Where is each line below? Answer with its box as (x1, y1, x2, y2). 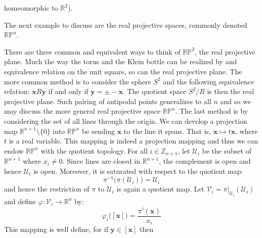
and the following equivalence (163, 76, 254, 86)
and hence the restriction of (4, 183, 90, 194)
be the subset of (202, 145, 251, 156)
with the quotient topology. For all (40, 145, 148, 156)
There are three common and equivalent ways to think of (4, 46, 181, 57)
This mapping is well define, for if (4, 224, 108, 234)
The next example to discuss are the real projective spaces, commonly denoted (4, 19, 247, 30)
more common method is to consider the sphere (4, 76, 151, 86)
